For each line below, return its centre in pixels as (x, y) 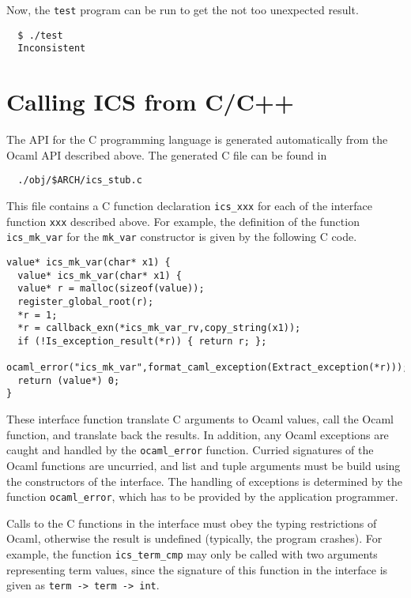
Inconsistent (52, 49)
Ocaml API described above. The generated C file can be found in (167, 154)
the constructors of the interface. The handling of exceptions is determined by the (204, 481)
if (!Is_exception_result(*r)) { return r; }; (142, 341)
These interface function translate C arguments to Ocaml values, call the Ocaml (200, 419)
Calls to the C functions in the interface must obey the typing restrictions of (192, 523)
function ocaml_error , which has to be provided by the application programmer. (202, 496)
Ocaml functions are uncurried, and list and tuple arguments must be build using (204, 465)
